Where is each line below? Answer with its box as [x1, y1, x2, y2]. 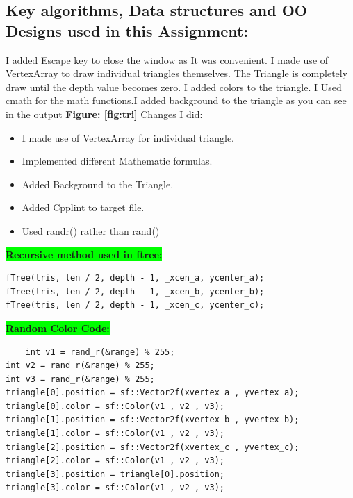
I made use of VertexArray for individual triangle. [22, 130, 234, 144]
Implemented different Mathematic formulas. [22, 153, 213, 168]
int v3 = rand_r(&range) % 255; [6, 374, 155, 384]
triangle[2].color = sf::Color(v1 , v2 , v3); [6, 456, 224, 466]
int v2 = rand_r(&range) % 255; [6, 360, 155, 371]
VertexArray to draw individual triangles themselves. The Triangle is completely [6, 66, 348, 81]
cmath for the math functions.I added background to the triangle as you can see [6, 93, 347, 108]
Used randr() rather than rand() [22, 223, 160, 238]
